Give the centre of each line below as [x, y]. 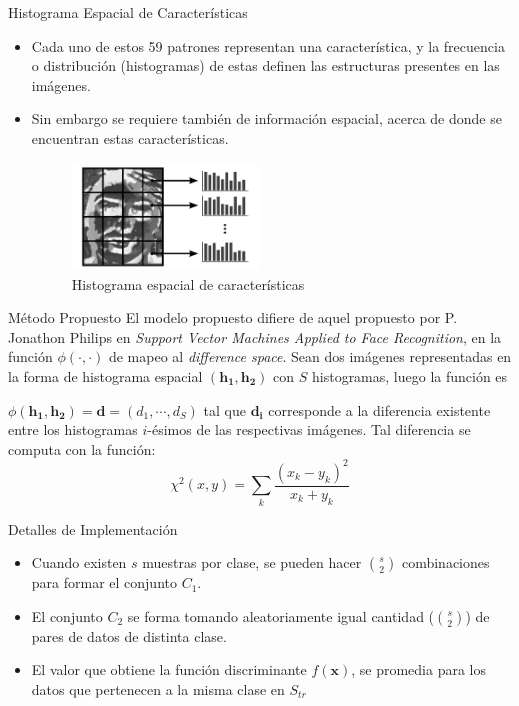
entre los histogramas [73, 429]
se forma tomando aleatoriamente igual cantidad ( [281, 615]
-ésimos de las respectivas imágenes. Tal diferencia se [309, 429]
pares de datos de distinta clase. [129, 635]
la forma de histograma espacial [105, 375]
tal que [224, 409]
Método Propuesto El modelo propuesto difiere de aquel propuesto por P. [233, 317]
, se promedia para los [419, 669]
